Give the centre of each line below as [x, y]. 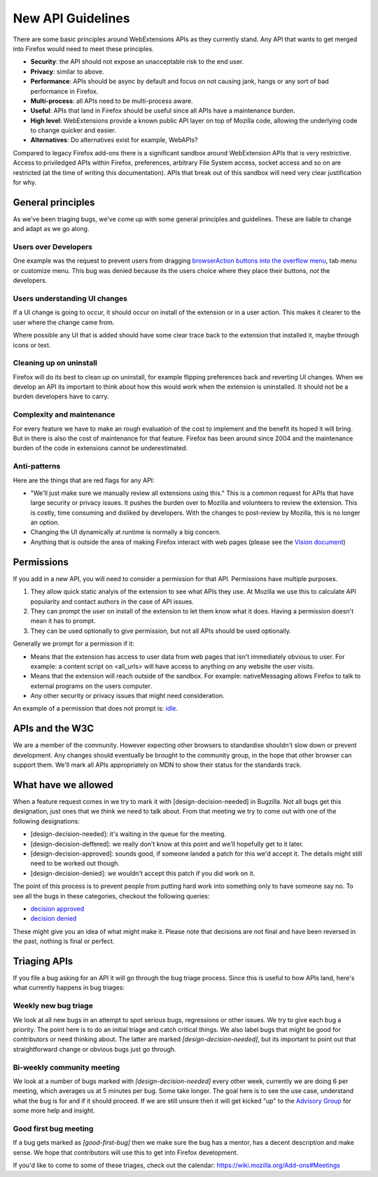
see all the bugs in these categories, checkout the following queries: [111, 896]
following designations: [47, 821]
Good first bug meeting [53, 1129]
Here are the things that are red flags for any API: [84, 480]
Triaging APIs [43, 961]
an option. [45, 522]
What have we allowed [63, 785]
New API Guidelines [71, 18]
